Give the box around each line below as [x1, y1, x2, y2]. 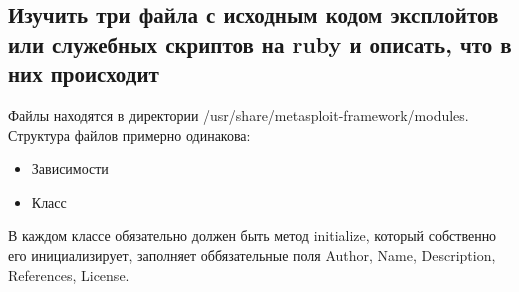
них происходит [8, 58, 159, 89]
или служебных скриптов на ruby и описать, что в [8, 28, 512, 59]
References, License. [8, 264, 130, 285]
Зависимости [31, 158, 109, 179]
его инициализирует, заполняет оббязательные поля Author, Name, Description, [8, 244, 496, 265]
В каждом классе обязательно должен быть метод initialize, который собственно [8, 225, 497, 246]
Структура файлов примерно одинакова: [8, 124, 251, 145]
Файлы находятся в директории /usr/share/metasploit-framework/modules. [8, 104, 469, 125]
